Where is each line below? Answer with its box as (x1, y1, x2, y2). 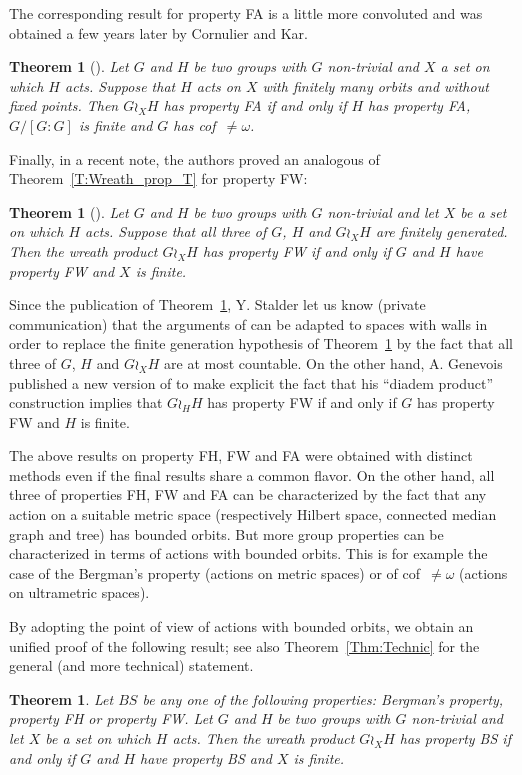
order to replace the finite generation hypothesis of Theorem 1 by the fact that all (9, 333, 513, 354)
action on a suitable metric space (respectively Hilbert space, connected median (9, 504, 497, 525)
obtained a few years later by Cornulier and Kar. (9, 22, 308, 43)
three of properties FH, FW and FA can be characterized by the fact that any (9, 484, 487, 505)
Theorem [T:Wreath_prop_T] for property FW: (9, 168, 308, 189)
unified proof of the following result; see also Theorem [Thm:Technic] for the (9, 635, 480, 656)
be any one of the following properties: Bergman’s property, (142, 688, 504, 709)
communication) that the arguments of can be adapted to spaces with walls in (9, 313, 488, 334)
